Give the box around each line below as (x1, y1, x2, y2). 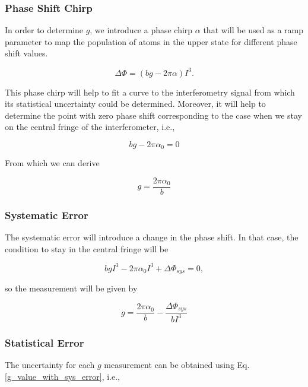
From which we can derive (5, 157, 100, 169)
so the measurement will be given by (5, 282, 138, 294)
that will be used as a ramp (203, 24, 304, 36)
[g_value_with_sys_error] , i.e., (5, 370, 120, 382)
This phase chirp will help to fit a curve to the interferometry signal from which (5, 85, 295, 98)
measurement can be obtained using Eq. (104, 358, 250, 370)
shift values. (5, 47, 48, 59)
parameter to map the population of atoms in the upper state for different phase (5, 35, 297, 47)
